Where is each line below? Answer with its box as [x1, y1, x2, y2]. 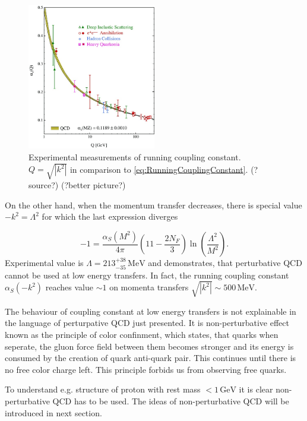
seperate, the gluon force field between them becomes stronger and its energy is [5, 340, 294, 352]
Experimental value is [5, 257, 84, 269]
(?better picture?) [61, 179, 126, 191]
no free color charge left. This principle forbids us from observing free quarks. [5, 363, 287, 375]
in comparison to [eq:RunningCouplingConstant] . [69, 163, 248, 175]
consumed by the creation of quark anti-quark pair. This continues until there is [5, 352, 296, 364]
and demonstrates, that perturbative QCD [148, 257, 302, 269]
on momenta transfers [109, 281, 189, 293]
